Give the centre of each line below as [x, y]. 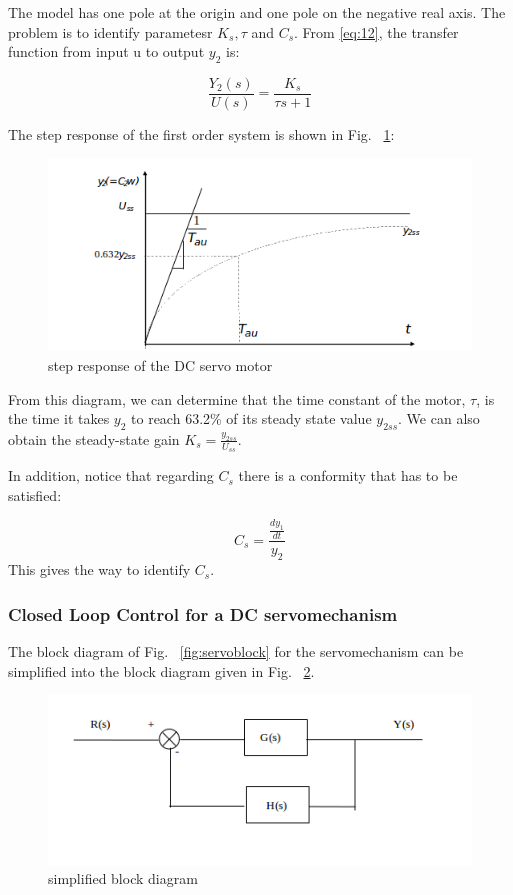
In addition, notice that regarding [111, 475]
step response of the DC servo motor [160, 364]
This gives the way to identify [99, 569]
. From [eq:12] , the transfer [376, 31]
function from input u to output [106, 51]
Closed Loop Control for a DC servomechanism [203, 613]
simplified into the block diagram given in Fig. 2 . [161, 670]
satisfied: [35, 494]
